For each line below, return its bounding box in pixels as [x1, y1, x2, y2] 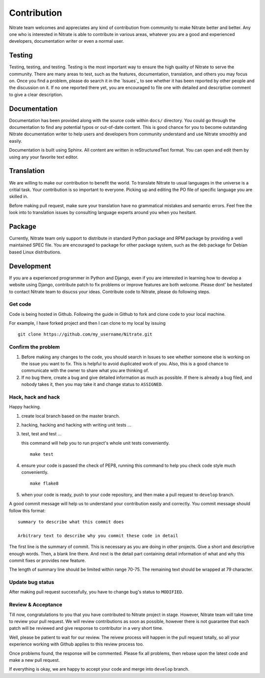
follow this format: [9, 507, 46, 514]
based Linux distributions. [9, 249, 61, 255]
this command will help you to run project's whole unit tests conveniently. [21, 440, 170, 446]
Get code [9, 301, 31, 308]
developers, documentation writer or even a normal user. [9, 38, 124, 44]
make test [30, 452, 53, 457]
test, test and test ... [21, 431, 62, 437]
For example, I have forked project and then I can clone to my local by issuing [9, 320, 166, 326]
